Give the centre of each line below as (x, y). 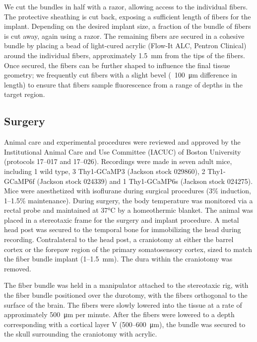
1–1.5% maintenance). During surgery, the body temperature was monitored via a (128, 200)
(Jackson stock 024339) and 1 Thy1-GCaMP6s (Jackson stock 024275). (145, 181)
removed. (18, 268)
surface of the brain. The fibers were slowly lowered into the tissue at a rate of (123, 304)
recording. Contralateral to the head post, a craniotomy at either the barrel (119, 239)
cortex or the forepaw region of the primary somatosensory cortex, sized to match (128, 249)
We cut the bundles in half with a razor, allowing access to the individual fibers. (126, 6)
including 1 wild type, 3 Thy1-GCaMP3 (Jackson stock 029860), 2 (105, 171)
